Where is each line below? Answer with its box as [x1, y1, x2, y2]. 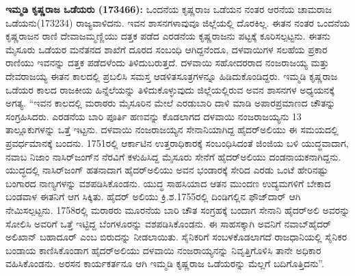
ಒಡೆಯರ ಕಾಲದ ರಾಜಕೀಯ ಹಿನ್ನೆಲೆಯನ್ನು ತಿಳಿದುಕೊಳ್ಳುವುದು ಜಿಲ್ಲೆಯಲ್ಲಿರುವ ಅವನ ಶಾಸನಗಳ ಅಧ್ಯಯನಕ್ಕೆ [5, 82, 334, 96]
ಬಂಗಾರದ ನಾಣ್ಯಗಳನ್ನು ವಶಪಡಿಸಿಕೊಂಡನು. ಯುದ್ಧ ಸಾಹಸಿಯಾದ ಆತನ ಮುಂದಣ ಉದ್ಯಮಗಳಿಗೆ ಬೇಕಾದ [5, 176, 331, 190]
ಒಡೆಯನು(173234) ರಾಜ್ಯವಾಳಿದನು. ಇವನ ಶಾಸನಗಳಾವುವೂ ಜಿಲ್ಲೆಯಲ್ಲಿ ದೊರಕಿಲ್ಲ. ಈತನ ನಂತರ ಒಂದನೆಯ [5, 15, 350, 29]
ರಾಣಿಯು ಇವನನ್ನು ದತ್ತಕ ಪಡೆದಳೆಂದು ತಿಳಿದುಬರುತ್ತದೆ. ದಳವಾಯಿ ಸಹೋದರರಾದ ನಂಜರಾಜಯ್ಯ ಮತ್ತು [5, 55, 329, 70]
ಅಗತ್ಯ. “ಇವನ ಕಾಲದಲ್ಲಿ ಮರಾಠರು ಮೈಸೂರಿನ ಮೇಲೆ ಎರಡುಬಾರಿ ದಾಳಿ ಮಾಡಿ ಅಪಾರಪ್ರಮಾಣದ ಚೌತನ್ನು [5, 96, 336, 110]
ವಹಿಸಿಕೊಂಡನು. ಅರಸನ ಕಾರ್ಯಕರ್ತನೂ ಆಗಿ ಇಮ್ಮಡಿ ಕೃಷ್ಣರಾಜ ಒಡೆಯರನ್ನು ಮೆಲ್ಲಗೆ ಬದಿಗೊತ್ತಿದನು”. [5, 256, 324, 271]
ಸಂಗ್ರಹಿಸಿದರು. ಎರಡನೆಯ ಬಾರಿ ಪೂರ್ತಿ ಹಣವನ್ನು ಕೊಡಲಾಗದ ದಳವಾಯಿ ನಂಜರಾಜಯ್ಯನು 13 [5, 109, 302, 123]
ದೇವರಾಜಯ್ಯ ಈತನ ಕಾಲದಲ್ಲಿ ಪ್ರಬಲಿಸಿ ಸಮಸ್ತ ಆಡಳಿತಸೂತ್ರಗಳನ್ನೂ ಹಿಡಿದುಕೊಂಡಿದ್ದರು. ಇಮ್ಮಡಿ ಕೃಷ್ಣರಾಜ [5, 68, 338, 83]
